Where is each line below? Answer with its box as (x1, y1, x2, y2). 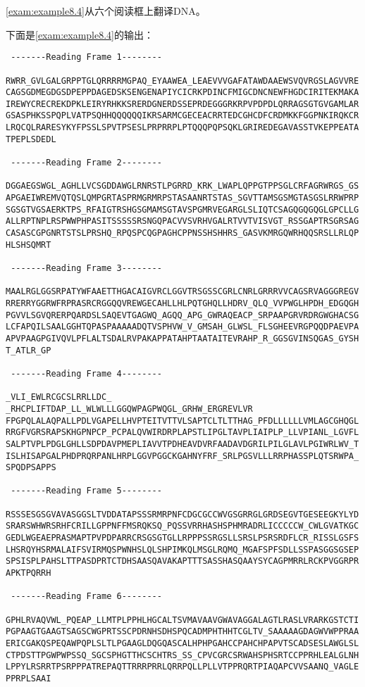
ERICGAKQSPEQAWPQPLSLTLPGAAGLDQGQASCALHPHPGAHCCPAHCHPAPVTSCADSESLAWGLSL (6, 638, 359, 648)
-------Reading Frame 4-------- (11, 368, 162, 379)
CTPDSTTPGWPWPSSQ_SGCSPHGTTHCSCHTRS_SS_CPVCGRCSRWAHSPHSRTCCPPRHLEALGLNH (6, 650, 359, 660)
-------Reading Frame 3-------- (11, 263, 162, 273)
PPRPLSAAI (6, 673, 51, 683)
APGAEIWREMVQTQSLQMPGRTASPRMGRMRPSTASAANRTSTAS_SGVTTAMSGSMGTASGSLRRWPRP (6, 193, 359, 203)
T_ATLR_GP (6, 345, 51, 355)
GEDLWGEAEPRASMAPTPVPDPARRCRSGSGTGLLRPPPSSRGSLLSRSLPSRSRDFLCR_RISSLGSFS (6, 533, 359, 543)
